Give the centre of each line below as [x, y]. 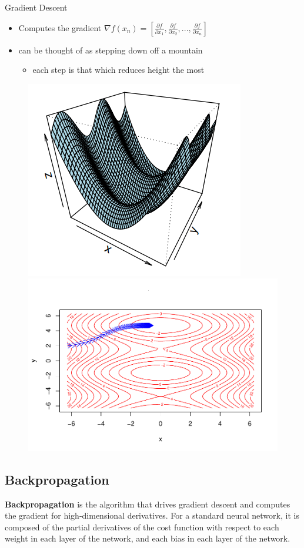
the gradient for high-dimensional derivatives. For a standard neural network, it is [152, 515]
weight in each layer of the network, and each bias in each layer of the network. [148, 538]
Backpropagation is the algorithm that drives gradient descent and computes [148, 504]
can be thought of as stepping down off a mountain [111, 50]
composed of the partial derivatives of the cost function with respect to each [142, 527]
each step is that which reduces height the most [118, 70]
